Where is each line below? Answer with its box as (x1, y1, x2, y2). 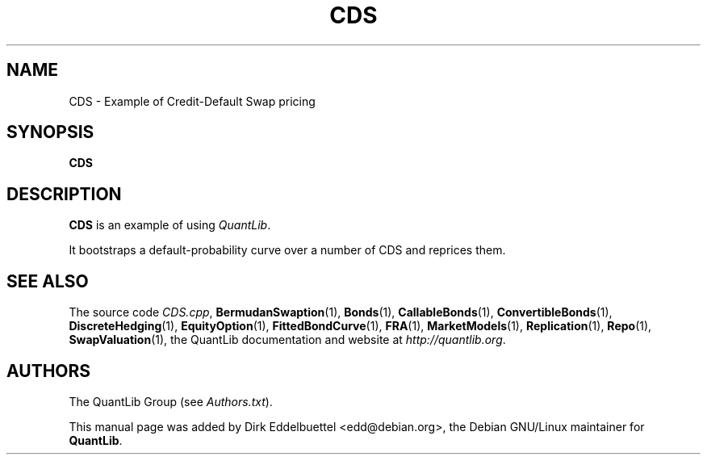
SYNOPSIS (6, 122, 94, 143)
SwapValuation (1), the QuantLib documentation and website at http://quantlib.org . (69, 333, 506, 347)
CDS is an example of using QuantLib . (69, 218, 271, 233)
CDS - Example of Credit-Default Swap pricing (69, 94, 316, 108)
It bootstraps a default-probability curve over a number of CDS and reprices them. (69, 243, 506, 258)
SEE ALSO (6, 270, 89, 291)
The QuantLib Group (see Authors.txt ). (69, 394, 273, 409)
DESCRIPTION (6, 183, 122, 204)
